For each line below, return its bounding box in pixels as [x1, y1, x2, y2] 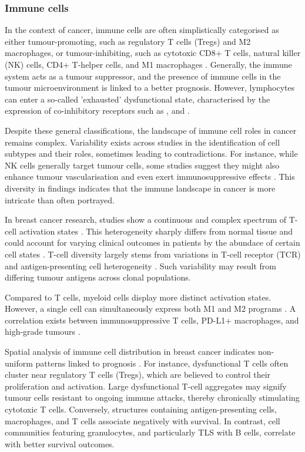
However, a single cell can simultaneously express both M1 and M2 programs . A [5, 302, 296, 315]
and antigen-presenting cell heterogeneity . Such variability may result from [5, 259, 276, 272]
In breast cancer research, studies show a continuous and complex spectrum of [5, 213, 287, 226]
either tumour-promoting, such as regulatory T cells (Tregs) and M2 [5, 35, 251, 47]
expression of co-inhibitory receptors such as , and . [5, 104, 190, 117]
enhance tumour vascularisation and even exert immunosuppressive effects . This [5, 170, 295, 183]
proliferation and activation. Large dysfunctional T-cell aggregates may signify [5, 380, 287, 392]
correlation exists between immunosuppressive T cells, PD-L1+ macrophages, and [5, 314, 299, 326]
